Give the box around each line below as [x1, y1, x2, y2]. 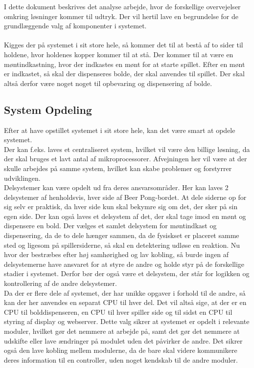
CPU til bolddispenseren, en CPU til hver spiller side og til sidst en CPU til [4, 306, 232, 317]
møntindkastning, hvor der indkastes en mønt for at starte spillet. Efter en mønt [4, 59, 245, 69]
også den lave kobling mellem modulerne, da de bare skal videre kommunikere [4, 345, 237, 355]
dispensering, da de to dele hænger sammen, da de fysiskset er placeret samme [4, 230, 239, 240]
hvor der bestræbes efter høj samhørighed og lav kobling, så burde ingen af [4, 249, 229, 260]
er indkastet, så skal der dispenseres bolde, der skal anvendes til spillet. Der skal [4, 68, 245, 79]
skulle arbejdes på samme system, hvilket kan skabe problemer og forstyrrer [4, 163, 232, 173]
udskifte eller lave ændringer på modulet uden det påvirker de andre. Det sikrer [4, 335, 243, 346]
